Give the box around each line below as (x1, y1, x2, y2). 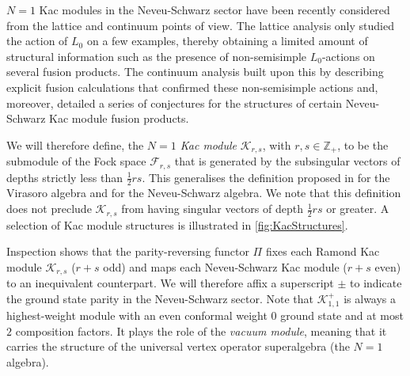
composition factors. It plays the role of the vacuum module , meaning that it (15, 322, 387, 339)
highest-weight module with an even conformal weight (6, 307, 268, 324)
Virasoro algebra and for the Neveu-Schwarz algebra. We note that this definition (6, 184, 401, 201)
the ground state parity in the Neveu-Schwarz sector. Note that (6, 290, 314, 306)
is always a (344, 290, 397, 306)
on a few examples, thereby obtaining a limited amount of (86, 32, 368, 49)
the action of (6, 32, 68, 49)
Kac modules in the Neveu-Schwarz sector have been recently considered (39, 2, 390, 17)
